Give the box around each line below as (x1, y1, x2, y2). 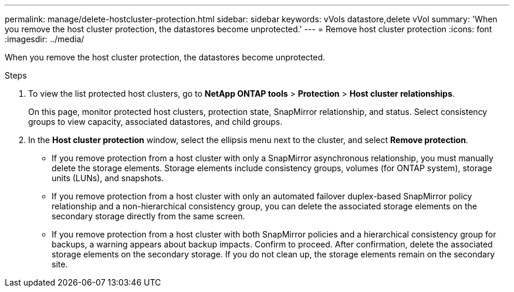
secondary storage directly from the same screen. (52, 211, 245, 221)
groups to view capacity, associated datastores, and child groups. (28, 117, 283, 127)
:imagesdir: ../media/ (5, 34, 84, 44)
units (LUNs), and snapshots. (52, 173, 164, 183)
